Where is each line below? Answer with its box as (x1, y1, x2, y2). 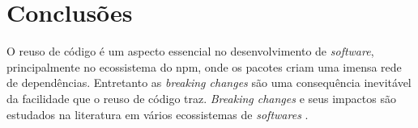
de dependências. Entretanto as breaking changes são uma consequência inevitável (6, 74, 412, 91)
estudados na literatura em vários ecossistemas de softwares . (6, 105, 309, 122)
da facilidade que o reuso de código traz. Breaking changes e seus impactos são (6, 89, 396, 106)
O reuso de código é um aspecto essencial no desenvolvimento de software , (6, 43, 374, 60)
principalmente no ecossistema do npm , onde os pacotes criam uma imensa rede (6, 58, 402, 75)
